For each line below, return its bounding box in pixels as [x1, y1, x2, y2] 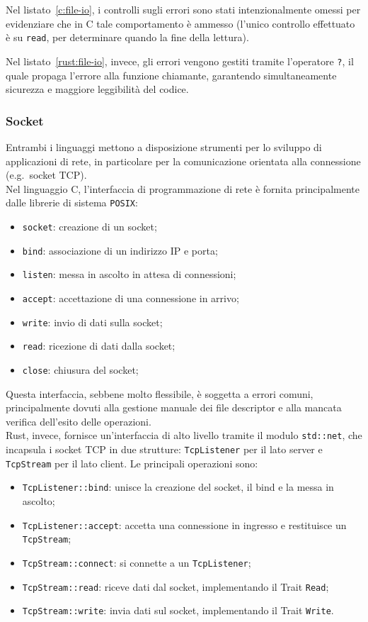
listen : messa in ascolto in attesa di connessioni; [22, 267, 236, 282]
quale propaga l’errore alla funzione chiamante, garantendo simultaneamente [6, 67, 337, 82]
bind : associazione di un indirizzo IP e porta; [22, 243, 218, 257]
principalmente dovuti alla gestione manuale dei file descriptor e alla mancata [6, 400, 342, 415]
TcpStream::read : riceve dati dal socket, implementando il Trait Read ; [22, 579, 329, 594]
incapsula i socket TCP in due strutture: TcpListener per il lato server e [6, 441, 323, 456]
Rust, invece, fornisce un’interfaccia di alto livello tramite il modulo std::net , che [6, 428, 362, 443]
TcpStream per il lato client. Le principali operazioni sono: [6, 455, 258, 470]
